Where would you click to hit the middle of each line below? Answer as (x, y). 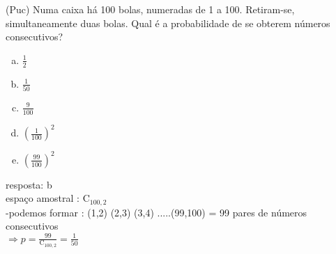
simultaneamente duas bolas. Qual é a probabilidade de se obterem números (168, 23)
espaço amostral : (43, 198)
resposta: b (29, 184)
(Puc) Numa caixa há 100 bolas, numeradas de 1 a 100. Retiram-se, (150, 9)
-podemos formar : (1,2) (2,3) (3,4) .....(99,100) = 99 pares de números (156, 212)
